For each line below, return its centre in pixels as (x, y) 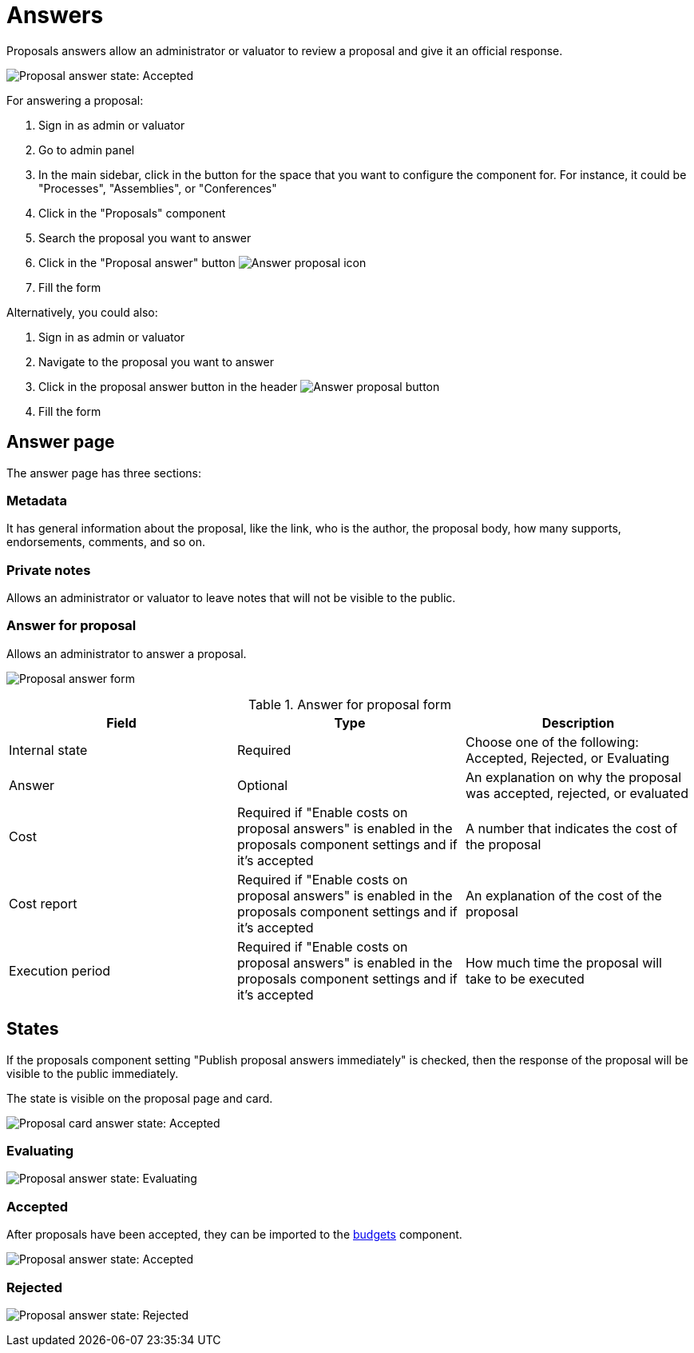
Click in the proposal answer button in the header (168, 386)
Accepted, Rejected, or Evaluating (567, 758)
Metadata (37, 500)
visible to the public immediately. (93, 1073)
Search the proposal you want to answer (145, 237)
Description (578, 722)
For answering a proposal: (75, 100)
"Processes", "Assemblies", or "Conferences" (158, 188)
